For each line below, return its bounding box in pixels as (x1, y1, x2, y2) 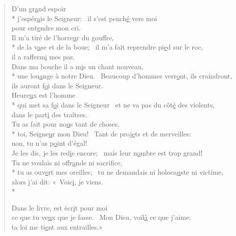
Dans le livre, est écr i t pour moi (11, 202, 108, 212)
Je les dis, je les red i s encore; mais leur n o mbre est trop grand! (11, 147, 203, 157)
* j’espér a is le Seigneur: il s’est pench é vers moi (11, 13, 157, 23)
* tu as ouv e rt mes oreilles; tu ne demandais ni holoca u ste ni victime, (11, 167, 223, 177)
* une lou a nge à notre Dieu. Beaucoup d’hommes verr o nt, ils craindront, (11, 71, 233, 81)
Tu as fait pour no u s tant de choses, (11, 119, 119, 129)
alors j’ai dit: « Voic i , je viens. (11, 176, 103, 186)
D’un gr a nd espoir (11, 3, 66, 13)
